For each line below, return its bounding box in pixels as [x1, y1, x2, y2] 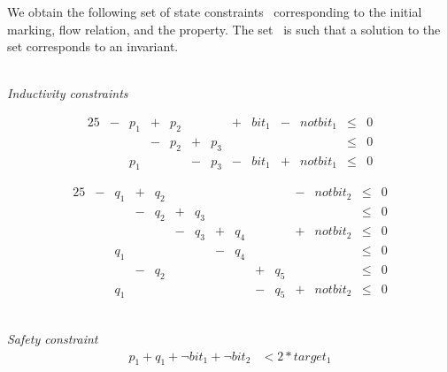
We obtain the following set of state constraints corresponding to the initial [7, 3, 422, 20]
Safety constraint [7, 330, 98, 348]
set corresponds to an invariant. [7, 37, 179, 56]
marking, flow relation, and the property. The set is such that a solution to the [7, 19, 441, 38]
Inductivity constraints [7, 84, 128, 102]
